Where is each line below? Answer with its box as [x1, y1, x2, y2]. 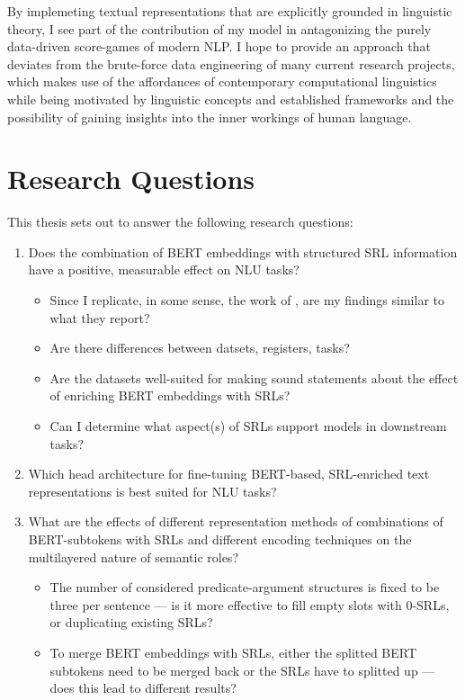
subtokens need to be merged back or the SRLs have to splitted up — [49, 660, 435, 679]
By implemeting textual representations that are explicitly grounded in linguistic [7, 2, 452, 20]
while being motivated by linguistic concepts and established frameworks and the [7, 89, 454, 108]
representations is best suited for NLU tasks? [28, 481, 277, 500]
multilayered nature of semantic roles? [28, 547, 238, 566]
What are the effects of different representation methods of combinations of [28, 512, 443, 531]
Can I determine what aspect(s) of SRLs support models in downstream [49, 417, 447, 435]
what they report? [49, 308, 150, 327]
